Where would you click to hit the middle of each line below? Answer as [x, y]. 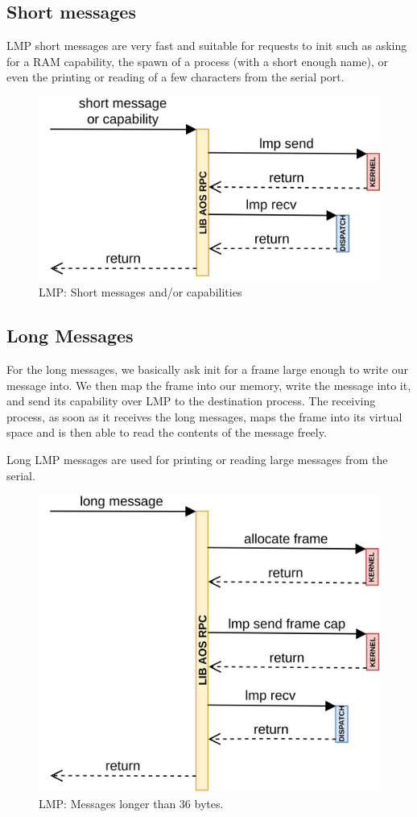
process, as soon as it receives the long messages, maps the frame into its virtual [204, 416]
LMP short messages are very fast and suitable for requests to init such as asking [207, 46]
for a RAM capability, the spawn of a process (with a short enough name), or [197, 61]
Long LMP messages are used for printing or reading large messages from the [197, 459]
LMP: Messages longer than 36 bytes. [131, 804]
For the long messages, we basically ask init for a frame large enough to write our [207, 369]
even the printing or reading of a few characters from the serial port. [175, 77]
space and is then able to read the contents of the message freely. [167, 432]
